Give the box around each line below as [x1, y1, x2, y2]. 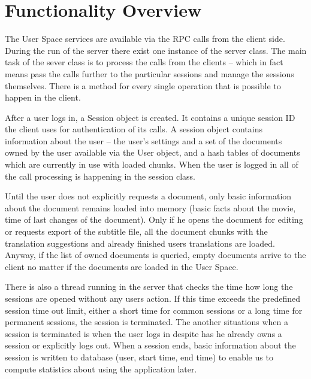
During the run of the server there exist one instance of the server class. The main [5, 44, 307, 56]
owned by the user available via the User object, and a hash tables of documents [5, 146, 300, 159]
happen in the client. [5, 91, 81, 104]
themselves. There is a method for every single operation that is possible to [5, 79, 281, 92]
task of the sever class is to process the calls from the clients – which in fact [5, 56, 283, 68]
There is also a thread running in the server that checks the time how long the [5, 280, 293, 293]
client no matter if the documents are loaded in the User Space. [5, 260, 238, 272]
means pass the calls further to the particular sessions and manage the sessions [5, 67, 294, 80]
